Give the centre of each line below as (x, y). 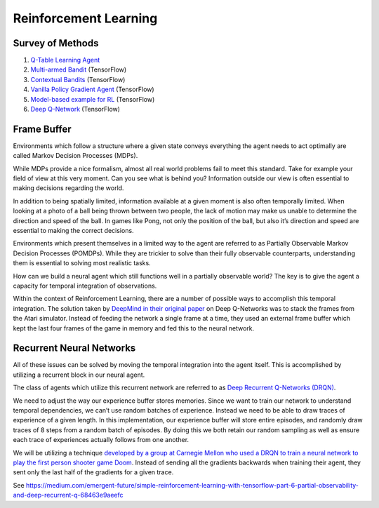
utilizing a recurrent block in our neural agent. (79, 375)
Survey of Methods (56, 43)
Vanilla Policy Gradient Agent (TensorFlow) (92, 89)
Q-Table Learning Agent (65, 60)
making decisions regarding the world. (68, 188)
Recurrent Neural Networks (74, 348)
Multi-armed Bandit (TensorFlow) (79, 69)
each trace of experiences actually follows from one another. (101, 440)
